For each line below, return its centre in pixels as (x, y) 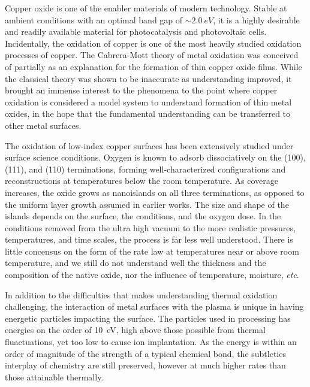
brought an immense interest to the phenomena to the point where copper (141, 90)
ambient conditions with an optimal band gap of (94, 19)
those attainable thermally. (54, 377)
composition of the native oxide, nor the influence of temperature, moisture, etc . (152, 275)
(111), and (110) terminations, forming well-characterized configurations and (145, 169)
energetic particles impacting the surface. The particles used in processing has (148, 318)
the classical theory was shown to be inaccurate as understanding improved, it (148, 78)
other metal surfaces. (43, 125)
